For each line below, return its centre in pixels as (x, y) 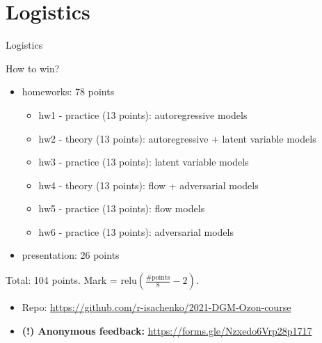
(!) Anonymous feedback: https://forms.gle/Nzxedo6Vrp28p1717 (167, 330)
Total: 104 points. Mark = (62, 280)
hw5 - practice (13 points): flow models (122, 208)
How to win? (33, 68)
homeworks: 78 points (68, 91)
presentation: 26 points (71, 255)
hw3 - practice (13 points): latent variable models (144, 162)
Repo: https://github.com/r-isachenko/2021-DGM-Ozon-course (156, 307)
